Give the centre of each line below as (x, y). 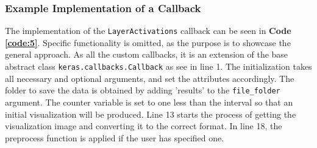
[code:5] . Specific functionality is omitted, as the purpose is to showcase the (148, 42)
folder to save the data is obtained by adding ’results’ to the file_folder (143, 90)
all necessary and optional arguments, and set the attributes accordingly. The (150, 78)
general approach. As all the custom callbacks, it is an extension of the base (147, 54)
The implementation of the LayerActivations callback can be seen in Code (148, 31)
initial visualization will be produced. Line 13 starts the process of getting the (151, 114)
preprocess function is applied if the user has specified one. (115, 137)
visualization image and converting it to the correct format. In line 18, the (144, 126)
